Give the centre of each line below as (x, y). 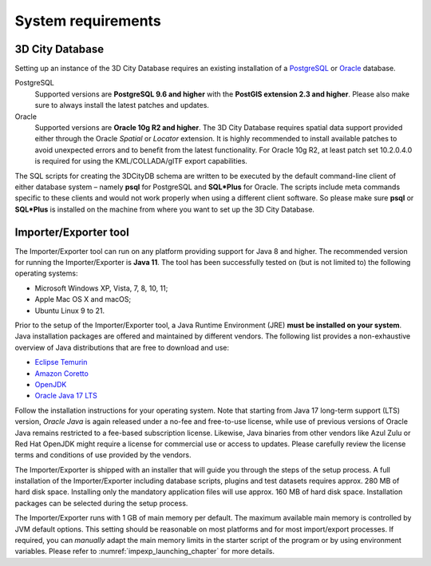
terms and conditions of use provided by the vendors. (103, 455)
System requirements (88, 21)
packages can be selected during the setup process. (101, 503)
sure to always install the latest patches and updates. (122, 105)
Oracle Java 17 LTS (66, 396)
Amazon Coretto (62, 373)
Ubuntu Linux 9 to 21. (70, 311)
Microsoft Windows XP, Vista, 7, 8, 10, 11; (101, 288)
